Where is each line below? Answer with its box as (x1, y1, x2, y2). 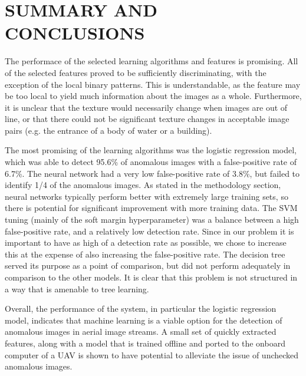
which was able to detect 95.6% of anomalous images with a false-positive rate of (5, 156, 297, 168)
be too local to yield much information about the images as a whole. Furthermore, (5, 90, 302, 102)
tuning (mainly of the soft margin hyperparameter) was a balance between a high (5, 213, 299, 226)
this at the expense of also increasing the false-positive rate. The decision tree (5, 248, 285, 260)
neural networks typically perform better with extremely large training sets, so (5, 190, 288, 202)
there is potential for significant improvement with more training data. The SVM (5, 202, 298, 214)
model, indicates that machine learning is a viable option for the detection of (5, 314, 282, 326)
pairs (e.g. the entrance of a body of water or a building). (5, 124, 212, 136)
